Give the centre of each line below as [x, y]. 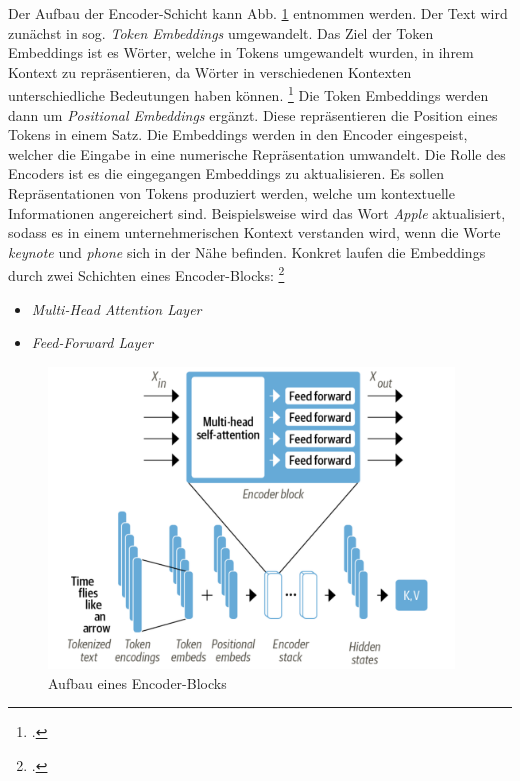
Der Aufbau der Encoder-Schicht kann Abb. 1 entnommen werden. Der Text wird [258, 13]
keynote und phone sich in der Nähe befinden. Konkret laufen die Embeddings [247, 251]
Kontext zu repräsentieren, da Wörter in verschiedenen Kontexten [210, 71]
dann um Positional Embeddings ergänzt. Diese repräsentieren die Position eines [253, 114]
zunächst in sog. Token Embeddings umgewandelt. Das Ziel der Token [221, 32]
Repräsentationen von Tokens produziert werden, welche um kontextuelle [231, 193]
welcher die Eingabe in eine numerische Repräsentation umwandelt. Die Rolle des [257, 153]
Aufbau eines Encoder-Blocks [137, 682]
